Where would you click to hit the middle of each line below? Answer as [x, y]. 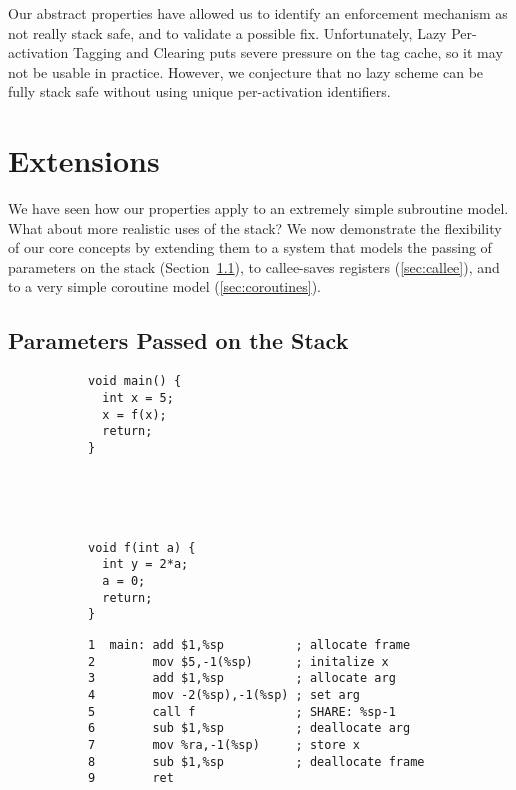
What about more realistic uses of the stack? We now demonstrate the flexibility [255, 227]
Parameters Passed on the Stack [178, 340]
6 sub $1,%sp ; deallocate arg [249, 728]
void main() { [135, 381]
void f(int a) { [142, 547]
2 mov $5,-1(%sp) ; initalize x [238, 661]
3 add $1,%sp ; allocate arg [242, 678]
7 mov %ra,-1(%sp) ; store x [224, 745]
